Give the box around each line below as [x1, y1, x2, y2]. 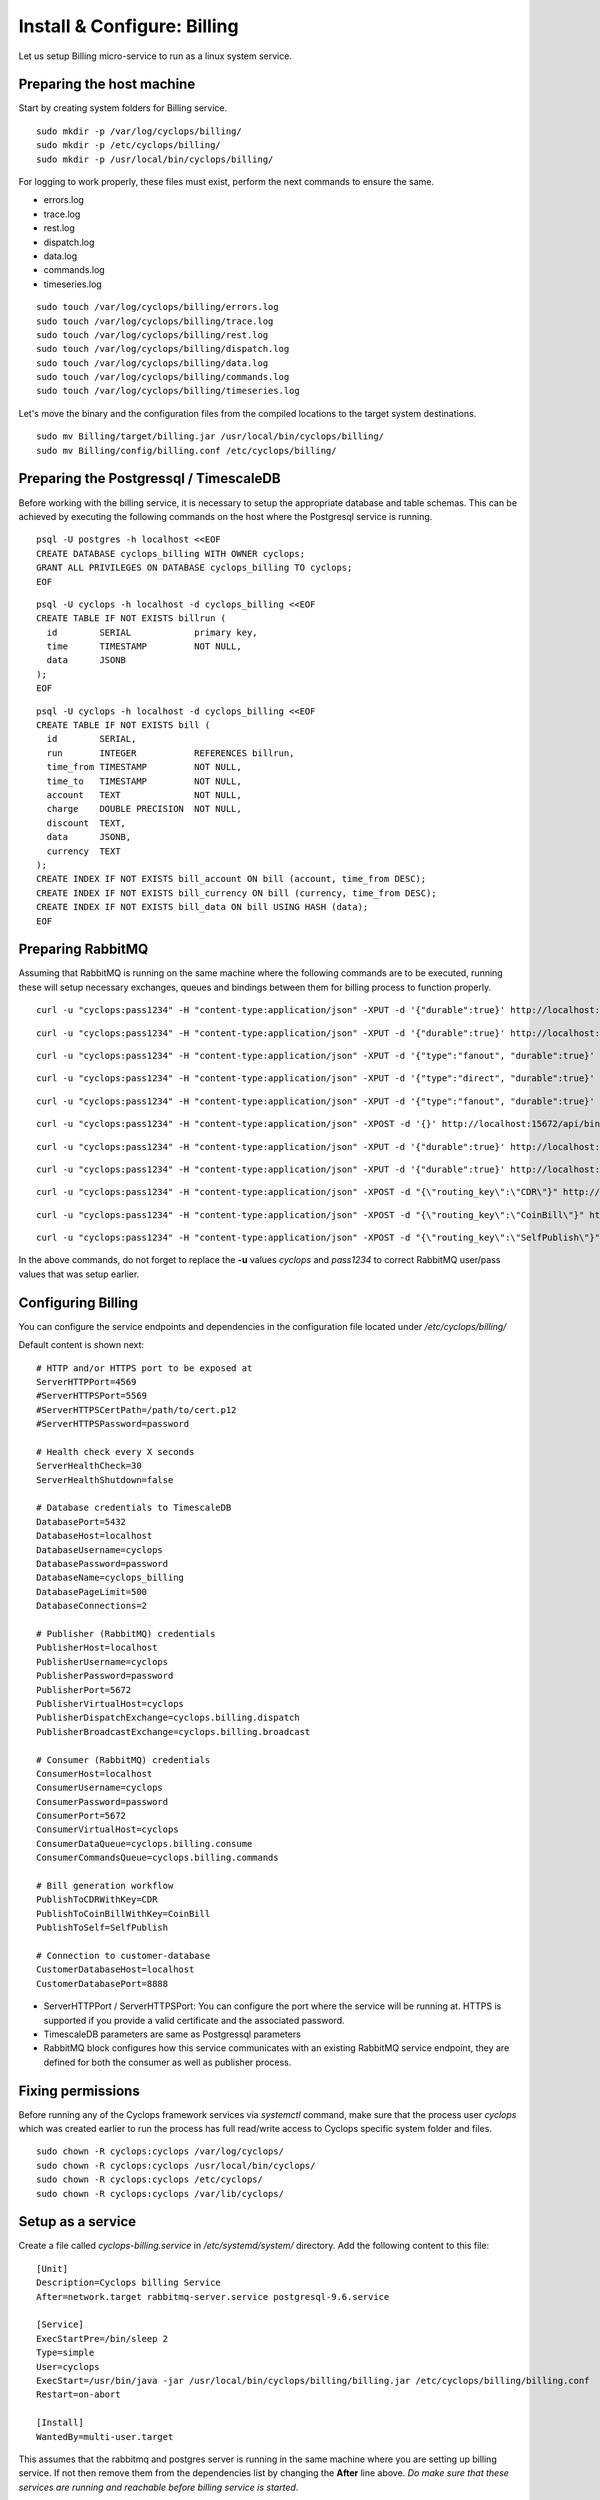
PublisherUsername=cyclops [36, 1656, 169, 1667]
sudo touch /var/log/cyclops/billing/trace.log [36, 315, 274, 327]
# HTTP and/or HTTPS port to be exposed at [36, 1362, 253, 1374]
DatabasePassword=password [36, 1558, 169, 1570]
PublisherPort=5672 [36, 1684, 132, 1695]
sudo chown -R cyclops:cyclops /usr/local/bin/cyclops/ [36, 2160, 316, 2171]
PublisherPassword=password [36, 1670, 174, 1682]
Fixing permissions [18, 2082, 140, 2099]
